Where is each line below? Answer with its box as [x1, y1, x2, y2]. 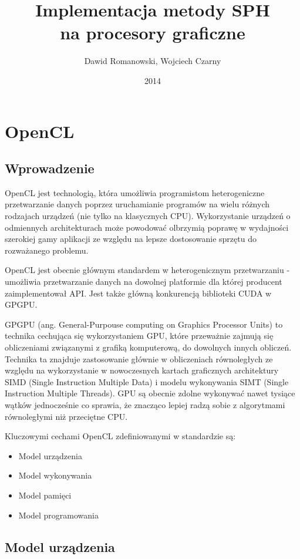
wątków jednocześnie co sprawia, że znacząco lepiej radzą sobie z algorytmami [5, 398, 285, 410]
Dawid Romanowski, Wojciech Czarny [84, 55, 221, 67]
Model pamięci [18, 489, 72, 501]
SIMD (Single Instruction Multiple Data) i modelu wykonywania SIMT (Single [5, 375, 289, 388]
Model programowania [18, 509, 99, 521]
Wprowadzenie [5, 159, 95, 177]
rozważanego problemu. [5, 244, 89, 256]
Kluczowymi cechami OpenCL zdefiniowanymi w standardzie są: [5, 430, 236, 442]
